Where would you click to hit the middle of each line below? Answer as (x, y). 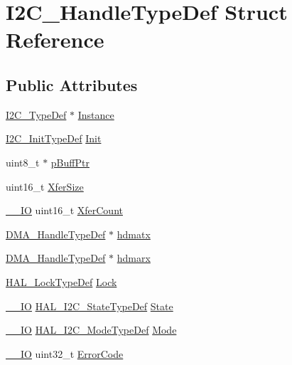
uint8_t (23, 162)
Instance (96, 114)
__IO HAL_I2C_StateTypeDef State (90, 306)
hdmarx (134, 258)
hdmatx (134, 234)
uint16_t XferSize (45, 186)
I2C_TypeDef (36, 114)
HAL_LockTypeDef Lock (61, 281)
